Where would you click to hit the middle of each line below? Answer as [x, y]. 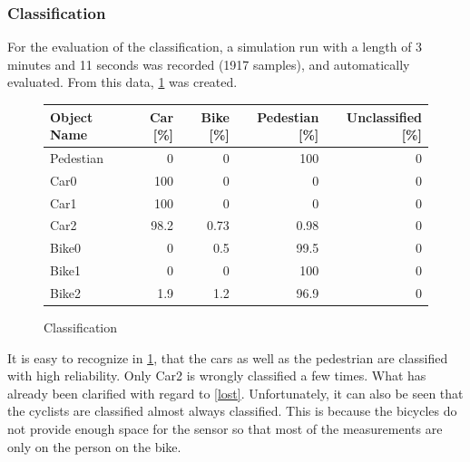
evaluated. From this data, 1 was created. [122, 82]
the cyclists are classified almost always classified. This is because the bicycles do [232, 411]
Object [72, 116]
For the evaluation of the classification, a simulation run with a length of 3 [215, 47]
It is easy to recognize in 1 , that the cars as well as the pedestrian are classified [228, 357]
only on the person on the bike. [94, 446]
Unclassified [384, 116]
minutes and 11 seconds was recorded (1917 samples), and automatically [209, 64]
